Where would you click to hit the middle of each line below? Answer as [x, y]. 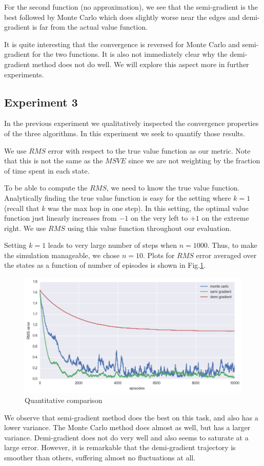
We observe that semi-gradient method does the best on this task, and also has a [131, 417]
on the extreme [225, 218]
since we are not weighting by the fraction [194, 161]
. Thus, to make [232, 245]
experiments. [24, 74]
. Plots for [159, 255]
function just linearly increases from [60, 218]
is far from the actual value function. [90, 27]
